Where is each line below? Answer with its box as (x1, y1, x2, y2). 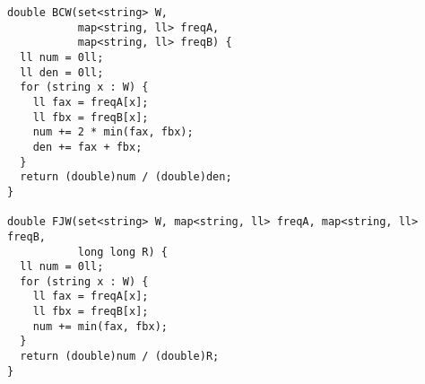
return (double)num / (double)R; (20, 350, 220, 363)
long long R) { (77, 245, 168, 258)
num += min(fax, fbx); (32, 319, 168, 333)
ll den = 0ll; (20, 65, 104, 79)
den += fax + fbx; (32, 140, 143, 153)
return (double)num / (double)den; (20, 170, 232, 184)
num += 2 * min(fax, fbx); (32, 126, 194, 139)
